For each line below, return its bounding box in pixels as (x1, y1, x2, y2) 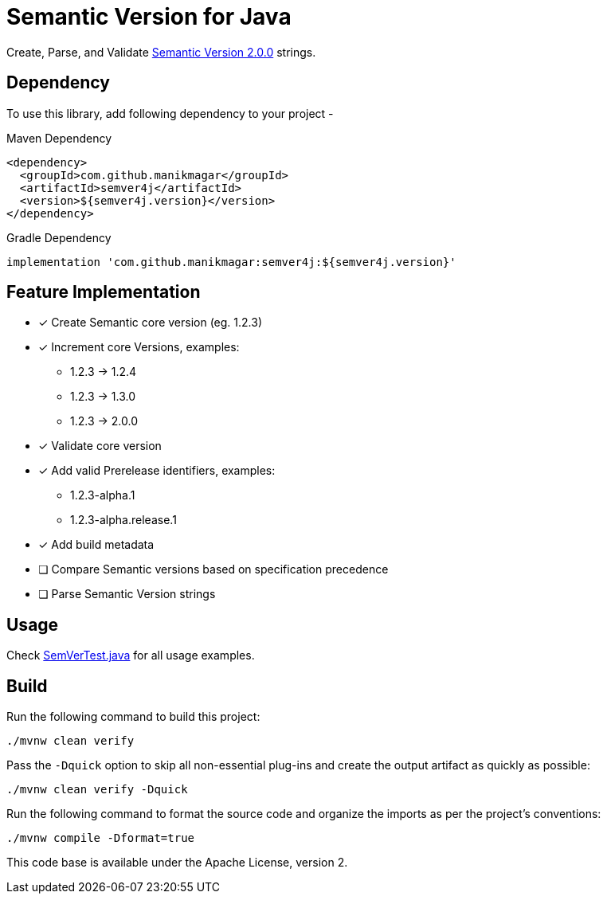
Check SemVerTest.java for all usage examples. (6, 648, 255, 663)
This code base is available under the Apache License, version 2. (6, 855, 348, 870)
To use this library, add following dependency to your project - (6, 106, 334, 120)
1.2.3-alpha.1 (70, 488, 135, 503)
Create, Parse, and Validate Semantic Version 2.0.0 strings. (6, 45, 316, 59)
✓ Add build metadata (38, 538, 155, 552)
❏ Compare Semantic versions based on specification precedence (38, 562, 389, 577)
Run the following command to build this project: (6, 710, 260, 724)
